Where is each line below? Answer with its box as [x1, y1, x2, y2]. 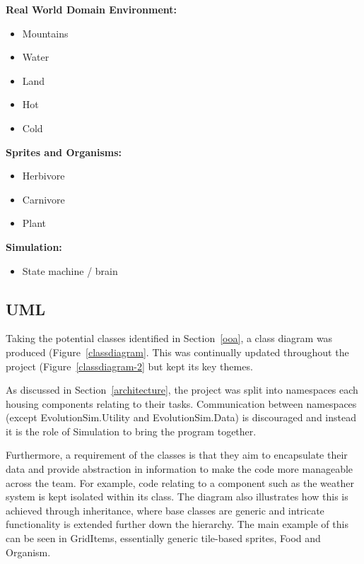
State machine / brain [22, 263, 118, 278]
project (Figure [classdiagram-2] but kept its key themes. [6, 358, 253, 373]
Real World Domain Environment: [6, 2, 177, 16]
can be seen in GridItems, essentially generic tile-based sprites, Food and [6, 531, 321, 546]
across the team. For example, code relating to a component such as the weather [6, 475, 354, 490]
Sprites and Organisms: [6, 144, 122, 159]
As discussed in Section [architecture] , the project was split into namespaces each [6, 382, 358, 397]
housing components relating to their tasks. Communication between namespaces [6, 396, 357, 411]
